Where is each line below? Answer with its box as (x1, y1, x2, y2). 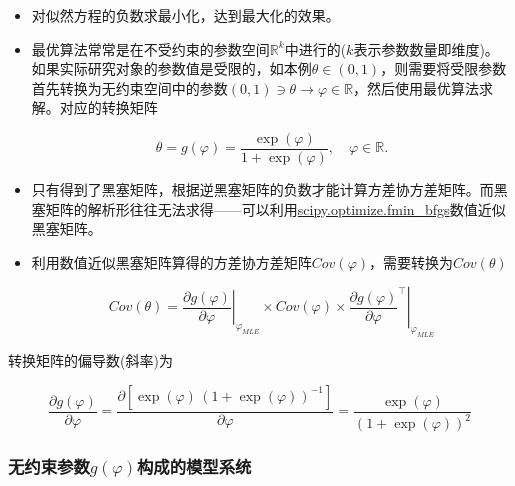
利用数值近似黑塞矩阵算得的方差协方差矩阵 (31, 251, 312, 272)
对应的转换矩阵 (59, 97, 158, 118)
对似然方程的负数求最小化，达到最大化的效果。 (31, 5, 340, 25)
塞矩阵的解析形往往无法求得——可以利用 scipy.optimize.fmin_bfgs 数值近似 (31, 198, 506, 219)
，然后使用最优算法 (353, 77, 480, 98)
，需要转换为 (369, 251, 454, 272)
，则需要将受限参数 (380, 58, 507, 79)
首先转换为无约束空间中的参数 (31, 77, 228, 98)
